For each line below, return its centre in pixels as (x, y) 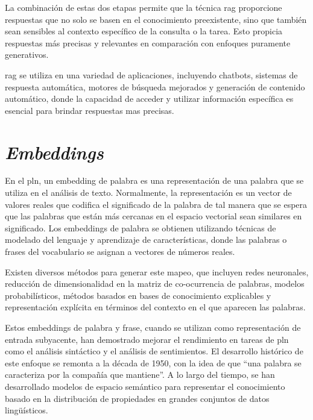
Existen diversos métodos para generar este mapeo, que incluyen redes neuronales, (157, 271)
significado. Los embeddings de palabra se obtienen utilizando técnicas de (141, 227)
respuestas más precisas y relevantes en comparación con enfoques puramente (148, 42)
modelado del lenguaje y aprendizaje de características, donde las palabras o (146, 240)
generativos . (27, 55)
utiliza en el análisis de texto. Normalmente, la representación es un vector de (148, 193)
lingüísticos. (27, 410)
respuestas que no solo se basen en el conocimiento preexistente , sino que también (156, 19)
